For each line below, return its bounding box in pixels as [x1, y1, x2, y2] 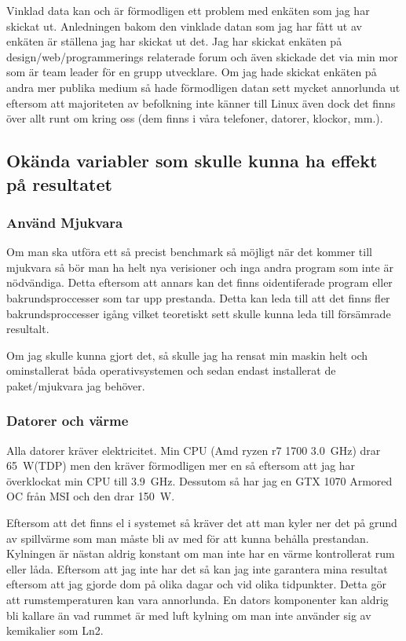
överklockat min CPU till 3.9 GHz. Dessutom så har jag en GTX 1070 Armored [6, 472, 393, 489]
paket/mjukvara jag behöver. [6, 377, 145, 394]
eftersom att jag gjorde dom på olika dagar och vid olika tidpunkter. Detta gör [6, 576, 386, 592]
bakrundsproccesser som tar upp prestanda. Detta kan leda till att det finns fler [6, 289, 390, 306]
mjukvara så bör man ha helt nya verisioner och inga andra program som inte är [6, 258, 393, 275]
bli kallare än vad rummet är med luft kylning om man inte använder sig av [6, 606, 371, 623]
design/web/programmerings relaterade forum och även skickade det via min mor [6, 48, 398, 64]
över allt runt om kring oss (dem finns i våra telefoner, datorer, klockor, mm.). [6, 110, 383, 126]
